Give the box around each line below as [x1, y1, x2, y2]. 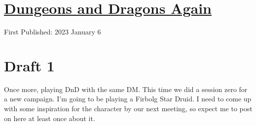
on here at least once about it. [4, 113, 95, 123]
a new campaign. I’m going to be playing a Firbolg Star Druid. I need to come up [4, 94, 252, 104]
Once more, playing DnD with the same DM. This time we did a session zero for [4, 84, 248, 94]
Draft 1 [4, 55, 55, 75]
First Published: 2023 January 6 [4, 27, 101, 37]
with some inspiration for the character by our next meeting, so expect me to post [4, 103, 253, 114]
